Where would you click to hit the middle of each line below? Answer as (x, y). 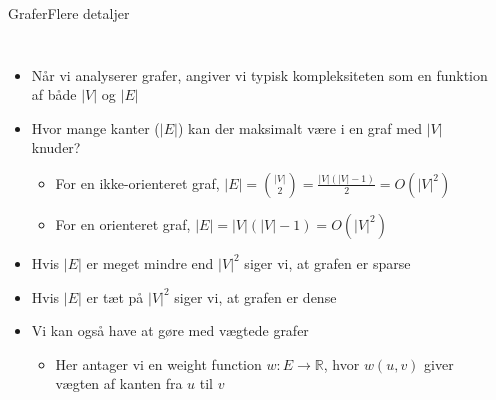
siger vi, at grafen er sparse (327, 262)
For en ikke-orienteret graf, (137, 182)
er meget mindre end (150, 262)
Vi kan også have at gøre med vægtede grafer (170, 330)
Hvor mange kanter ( (95, 127)
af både (54, 94)
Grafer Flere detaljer (69, 13)
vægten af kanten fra (119, 383)
